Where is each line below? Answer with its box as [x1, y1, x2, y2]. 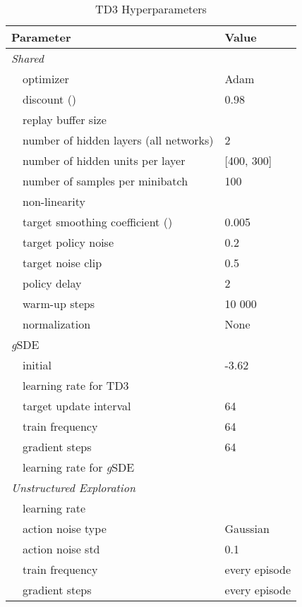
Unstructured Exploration [11, 479, 135, 496]
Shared [11, 50, 44, 66]
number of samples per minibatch [23, 173, 188, 189]
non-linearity [23, 193, 85, 209]
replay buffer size [23, 111, 107, 128]
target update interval [23, 398, 131, 414]
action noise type [23, 520, 107, 537]
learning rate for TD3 [23, 377, 129, 393]
